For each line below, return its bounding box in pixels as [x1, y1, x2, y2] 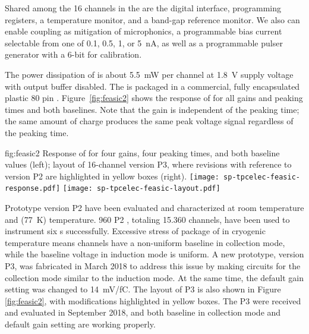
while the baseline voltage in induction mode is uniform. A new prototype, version [5, 248, 304, 260]
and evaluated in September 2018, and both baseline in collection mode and [5, 306, 281, 319]
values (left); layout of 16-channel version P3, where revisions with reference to [5, 158, 292, 171]
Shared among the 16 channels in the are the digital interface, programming [5, 2, 282, 14]
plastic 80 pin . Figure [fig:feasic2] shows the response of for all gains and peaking [5, 92, 303, 104]
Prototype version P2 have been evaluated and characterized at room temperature [5, 201, 304, 214]
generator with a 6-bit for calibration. [5, 48, 142, 61]
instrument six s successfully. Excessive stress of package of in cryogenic [5, 225, 266, 237]
